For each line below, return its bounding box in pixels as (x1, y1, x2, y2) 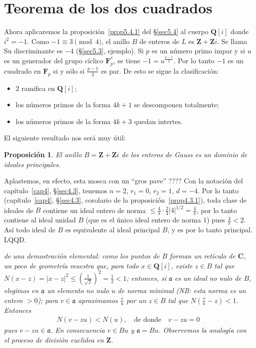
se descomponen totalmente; (134, 99, 219, 110)
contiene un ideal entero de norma (43, 205, 146, 215)
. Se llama (217, 36, 247, 46)
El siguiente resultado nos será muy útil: (4, 132, 126, 143)
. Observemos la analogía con (158, 325, 247, 335)
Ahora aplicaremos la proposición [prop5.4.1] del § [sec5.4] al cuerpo (4, 26, 209, 37)
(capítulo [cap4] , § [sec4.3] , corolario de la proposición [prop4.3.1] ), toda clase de (4, 195, 247, 205)
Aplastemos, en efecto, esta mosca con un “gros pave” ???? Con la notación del (4, 175, 243, 186)
